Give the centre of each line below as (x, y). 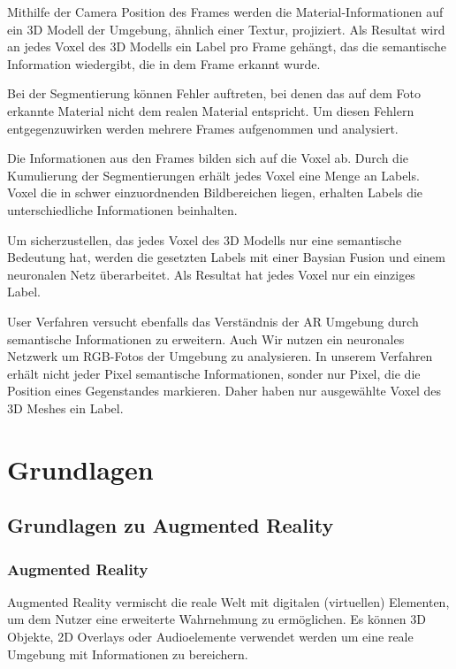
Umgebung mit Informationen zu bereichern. (128, 654)
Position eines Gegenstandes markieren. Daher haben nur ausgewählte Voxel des (224, 391)
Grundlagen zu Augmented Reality (171, 525)
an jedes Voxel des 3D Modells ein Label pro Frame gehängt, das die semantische (227, 46)
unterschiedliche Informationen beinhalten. (122, 209)
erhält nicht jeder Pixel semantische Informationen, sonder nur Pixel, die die (214, 373)
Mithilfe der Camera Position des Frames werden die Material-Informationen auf (225, 12)
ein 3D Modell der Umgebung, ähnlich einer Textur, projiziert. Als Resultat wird (226, 29)
